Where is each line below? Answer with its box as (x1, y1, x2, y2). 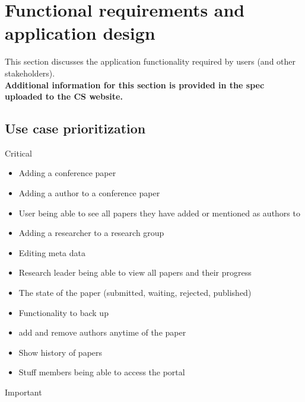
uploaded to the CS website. (5, 90, 123, 103)
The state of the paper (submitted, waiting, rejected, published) (18, 286, 252, 299)
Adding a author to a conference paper (18, 187, 160, 199)
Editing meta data (18, 246, 86, 259)
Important (5, 386, 42, 398)
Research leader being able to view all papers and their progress (18, 266, 252, 279)
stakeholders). (5, 66, 55, 79)
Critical (5, 146, 32, 159)
